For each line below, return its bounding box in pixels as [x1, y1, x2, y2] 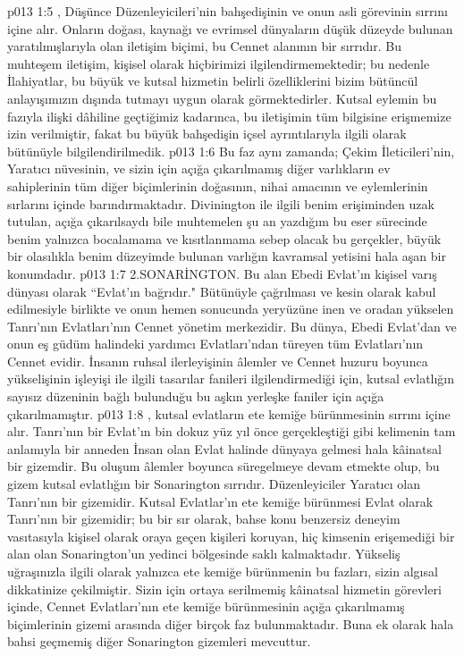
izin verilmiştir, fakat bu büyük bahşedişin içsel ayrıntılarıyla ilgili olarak [7, 124, 407, 143]
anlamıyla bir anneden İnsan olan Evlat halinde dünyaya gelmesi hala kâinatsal [7, 439, 442, 458]
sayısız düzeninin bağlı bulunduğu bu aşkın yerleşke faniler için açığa [7, 387, 384, 406]
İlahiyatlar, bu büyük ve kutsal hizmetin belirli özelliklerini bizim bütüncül [7, 71, 418, 90]
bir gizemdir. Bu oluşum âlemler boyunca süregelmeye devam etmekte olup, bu [7, 457, 440, 475]
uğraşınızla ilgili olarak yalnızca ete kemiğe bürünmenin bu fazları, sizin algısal [7, 562, 438, 580]
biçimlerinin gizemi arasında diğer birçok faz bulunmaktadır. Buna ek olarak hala [7, 614, 454, 633]
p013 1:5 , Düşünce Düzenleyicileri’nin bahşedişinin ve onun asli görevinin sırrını [7, 2, 448, 20]
